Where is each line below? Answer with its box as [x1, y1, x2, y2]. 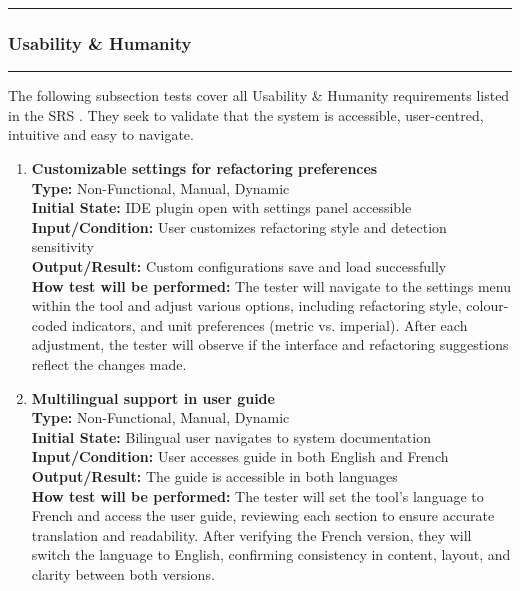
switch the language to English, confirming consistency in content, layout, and [31, 544, 511, 565]
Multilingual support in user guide [31, 387, 275, 408]
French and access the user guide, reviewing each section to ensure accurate [31, 505, 495, 526]
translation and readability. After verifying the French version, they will [31, 524, 472, 545]
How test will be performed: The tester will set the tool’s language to [31, 485, 484, 506]
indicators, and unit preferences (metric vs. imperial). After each [71, 314, 468, 335]
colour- [466, 295, 509, 316]
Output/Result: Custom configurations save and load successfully [31, 255, 447, 276]
